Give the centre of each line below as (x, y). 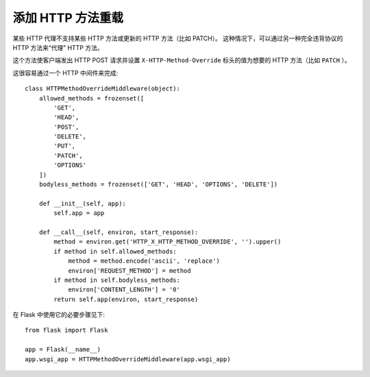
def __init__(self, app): (83, 203)
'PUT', (65, 146)
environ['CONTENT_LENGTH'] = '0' (124, 290)
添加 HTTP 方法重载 (68, 18)
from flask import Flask (66, 330)
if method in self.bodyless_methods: (117, 280)
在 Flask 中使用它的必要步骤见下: (59, 315)
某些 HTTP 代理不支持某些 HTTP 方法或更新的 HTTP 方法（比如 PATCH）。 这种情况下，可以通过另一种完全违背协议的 (178, 38)
